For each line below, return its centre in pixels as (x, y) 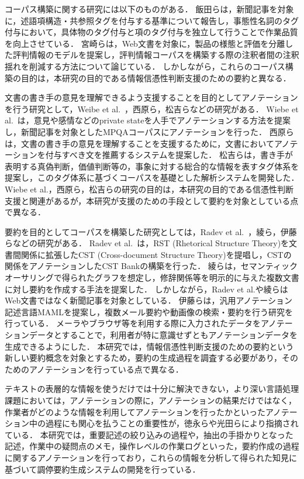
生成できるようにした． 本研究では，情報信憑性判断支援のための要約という (149, 346)
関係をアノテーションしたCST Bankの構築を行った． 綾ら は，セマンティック (151, 266)
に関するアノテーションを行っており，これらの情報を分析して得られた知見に (151, 457)
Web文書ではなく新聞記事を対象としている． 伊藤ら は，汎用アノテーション (148, 300)
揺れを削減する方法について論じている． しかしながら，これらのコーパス (145, 66)
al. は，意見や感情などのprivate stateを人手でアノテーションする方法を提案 (148, 120)
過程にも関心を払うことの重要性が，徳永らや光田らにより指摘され (172, 423)
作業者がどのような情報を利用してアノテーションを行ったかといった (135, 411)
